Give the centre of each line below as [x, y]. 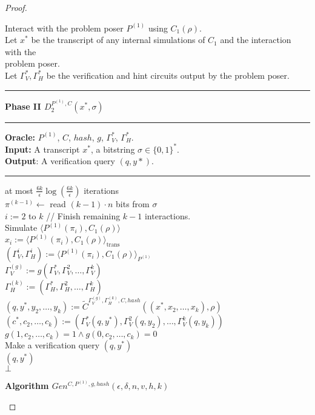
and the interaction [256, 40]
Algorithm [27, 386]
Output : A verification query [60, 161]
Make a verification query [52, 345]
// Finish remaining [83, 215]
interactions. [167, 215]
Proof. [16, 7]
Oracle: [20, 137]
